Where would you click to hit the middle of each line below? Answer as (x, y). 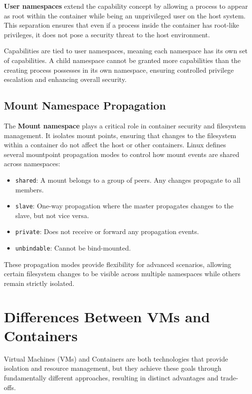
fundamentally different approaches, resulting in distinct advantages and (111, 378)
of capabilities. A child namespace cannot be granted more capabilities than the (122, 60)
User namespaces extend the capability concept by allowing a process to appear (126, 6)
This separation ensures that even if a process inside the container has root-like (122, 25)
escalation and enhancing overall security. (65, 79)
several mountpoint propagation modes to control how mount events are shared (122, 154)
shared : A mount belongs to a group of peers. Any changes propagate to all (128, 180)
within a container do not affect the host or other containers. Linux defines (115, 145)
